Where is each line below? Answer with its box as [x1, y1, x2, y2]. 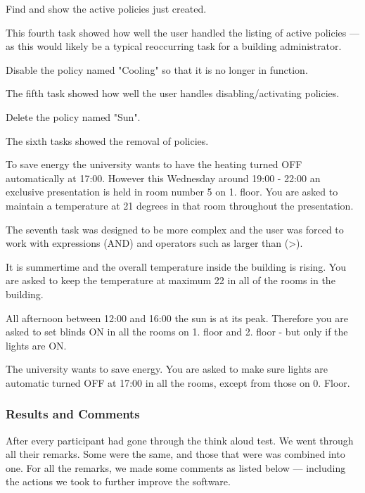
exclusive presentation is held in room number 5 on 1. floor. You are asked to [6, 184, 338, 199]
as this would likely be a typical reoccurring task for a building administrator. [6, 39, 342, 53]
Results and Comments [6, 405, 140, 423]
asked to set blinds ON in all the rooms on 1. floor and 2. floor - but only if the [6, 324, 348, 339]
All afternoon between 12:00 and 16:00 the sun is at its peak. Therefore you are [6, 310, 348, 325]
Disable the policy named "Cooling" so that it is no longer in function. [6, 62, 308, 77]
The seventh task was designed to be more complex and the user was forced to [6, 222, 344, 236]
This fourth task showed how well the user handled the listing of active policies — [6, 25, 359, 39]
